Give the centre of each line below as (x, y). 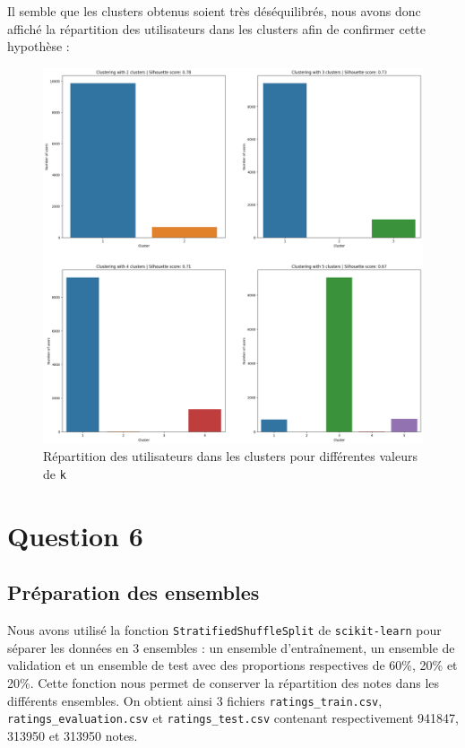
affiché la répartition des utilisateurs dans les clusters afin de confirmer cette (217, 28)
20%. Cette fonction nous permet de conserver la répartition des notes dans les (224, 683)
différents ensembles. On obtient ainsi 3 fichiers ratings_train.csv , (195, 700)
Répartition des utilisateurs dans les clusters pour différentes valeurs (230, 456)
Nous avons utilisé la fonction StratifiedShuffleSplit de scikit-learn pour (224, 630)
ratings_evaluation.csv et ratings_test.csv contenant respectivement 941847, (233, 718)
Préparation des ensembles (133, 592)
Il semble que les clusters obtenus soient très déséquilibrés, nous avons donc (214, 11)
